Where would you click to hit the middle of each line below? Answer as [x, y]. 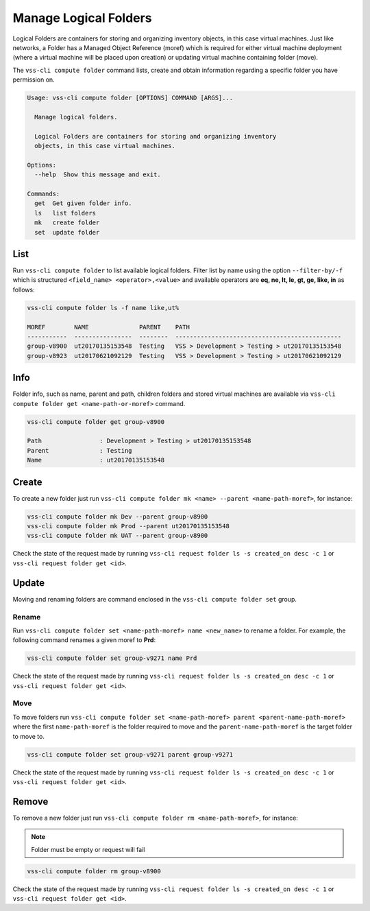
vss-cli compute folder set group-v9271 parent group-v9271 [130, 754]
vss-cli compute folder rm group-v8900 [94, 871]
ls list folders [65, 213]
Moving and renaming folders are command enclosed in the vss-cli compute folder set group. [155, 599]
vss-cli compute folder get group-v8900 [96, 422]
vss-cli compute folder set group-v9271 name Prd [112, 658]
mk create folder [67, 223]
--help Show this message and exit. [98, 175]
